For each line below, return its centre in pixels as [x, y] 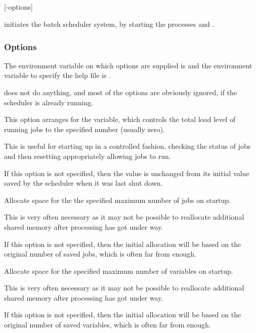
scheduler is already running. [49, 102]
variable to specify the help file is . [57, 75]
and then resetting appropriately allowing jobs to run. [88, 156]
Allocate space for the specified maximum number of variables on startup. [119, 270]
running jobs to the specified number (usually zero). [84, 129]
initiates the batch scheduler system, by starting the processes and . [109, 24]
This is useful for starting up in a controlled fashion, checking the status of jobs [127, 146]
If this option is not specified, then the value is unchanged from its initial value [127, 173]
